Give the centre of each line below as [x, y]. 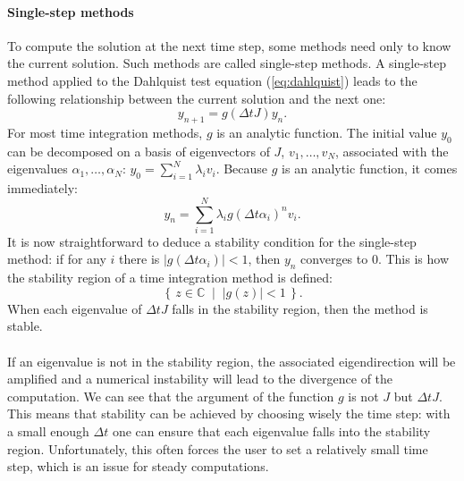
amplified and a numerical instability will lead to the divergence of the [200, 379]
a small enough [48, 431]
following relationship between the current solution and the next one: [197, 98]
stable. [25, 326]
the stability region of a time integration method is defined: [170, 278]
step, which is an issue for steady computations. [138, 466]
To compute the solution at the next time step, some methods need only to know [229, 45]
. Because [242, 169]
